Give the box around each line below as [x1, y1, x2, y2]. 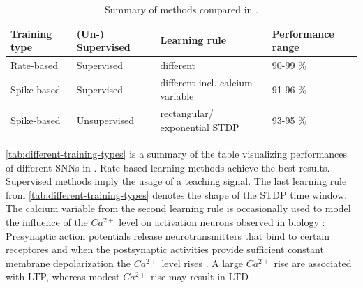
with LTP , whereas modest [6, 269, 120, 284]
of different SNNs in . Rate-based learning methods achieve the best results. [6, 160, 330, 174]
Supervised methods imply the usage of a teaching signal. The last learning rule [6, 174, 347, 188]
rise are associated [274, 255, 352, 270]
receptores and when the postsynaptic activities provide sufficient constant [6, 242, 324, 257]
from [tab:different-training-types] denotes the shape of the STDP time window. [6, 187, 348, 202]
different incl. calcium [160, 75, 253, 89]
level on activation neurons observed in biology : [119, 214, 325, 229]
